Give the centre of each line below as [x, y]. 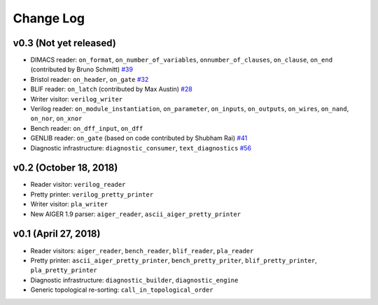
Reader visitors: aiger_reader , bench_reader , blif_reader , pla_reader [142, 250]
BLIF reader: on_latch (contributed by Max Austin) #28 [111, 89]
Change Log [49, 18]
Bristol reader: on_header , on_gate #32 [90, 79]
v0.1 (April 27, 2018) [57, 234]
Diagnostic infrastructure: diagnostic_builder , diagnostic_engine [134, 280]
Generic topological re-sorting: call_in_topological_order [122, 290]
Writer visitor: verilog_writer [77, 99]
